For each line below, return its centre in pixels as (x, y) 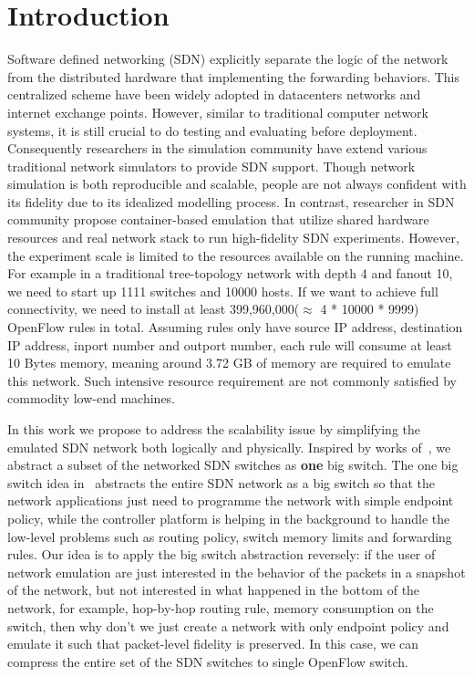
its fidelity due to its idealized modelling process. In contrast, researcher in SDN (231, 201)
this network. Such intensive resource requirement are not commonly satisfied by (232, 380)
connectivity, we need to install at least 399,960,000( (154, 309)
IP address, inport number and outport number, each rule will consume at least (230, 344)
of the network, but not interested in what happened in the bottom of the (214, 590)
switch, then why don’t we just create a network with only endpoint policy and (228, 625)
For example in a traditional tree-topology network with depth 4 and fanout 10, (230, 273)
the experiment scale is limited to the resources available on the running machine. (236, 255)
